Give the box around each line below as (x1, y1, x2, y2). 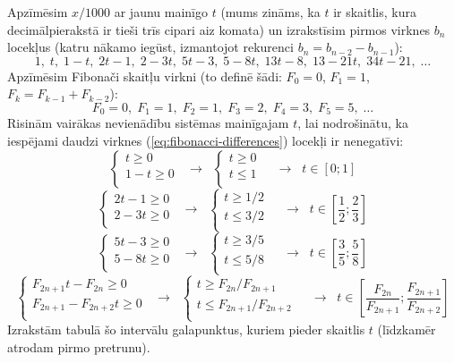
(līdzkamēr (377, 320, 436, 339)
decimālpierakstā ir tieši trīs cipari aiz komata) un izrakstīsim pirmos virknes (7, 20, 431, 38)
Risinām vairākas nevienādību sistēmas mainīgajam (7, 114, 289, 132)
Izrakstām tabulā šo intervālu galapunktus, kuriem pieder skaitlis (7, 320, 365, 339)
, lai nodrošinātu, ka (297, 114, 409, 132)
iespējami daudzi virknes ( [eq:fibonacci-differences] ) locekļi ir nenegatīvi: (7, 131, 404, 150)
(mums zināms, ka (220, 3, 321, 21)
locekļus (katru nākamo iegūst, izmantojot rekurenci (7, 38, 294, 56)
